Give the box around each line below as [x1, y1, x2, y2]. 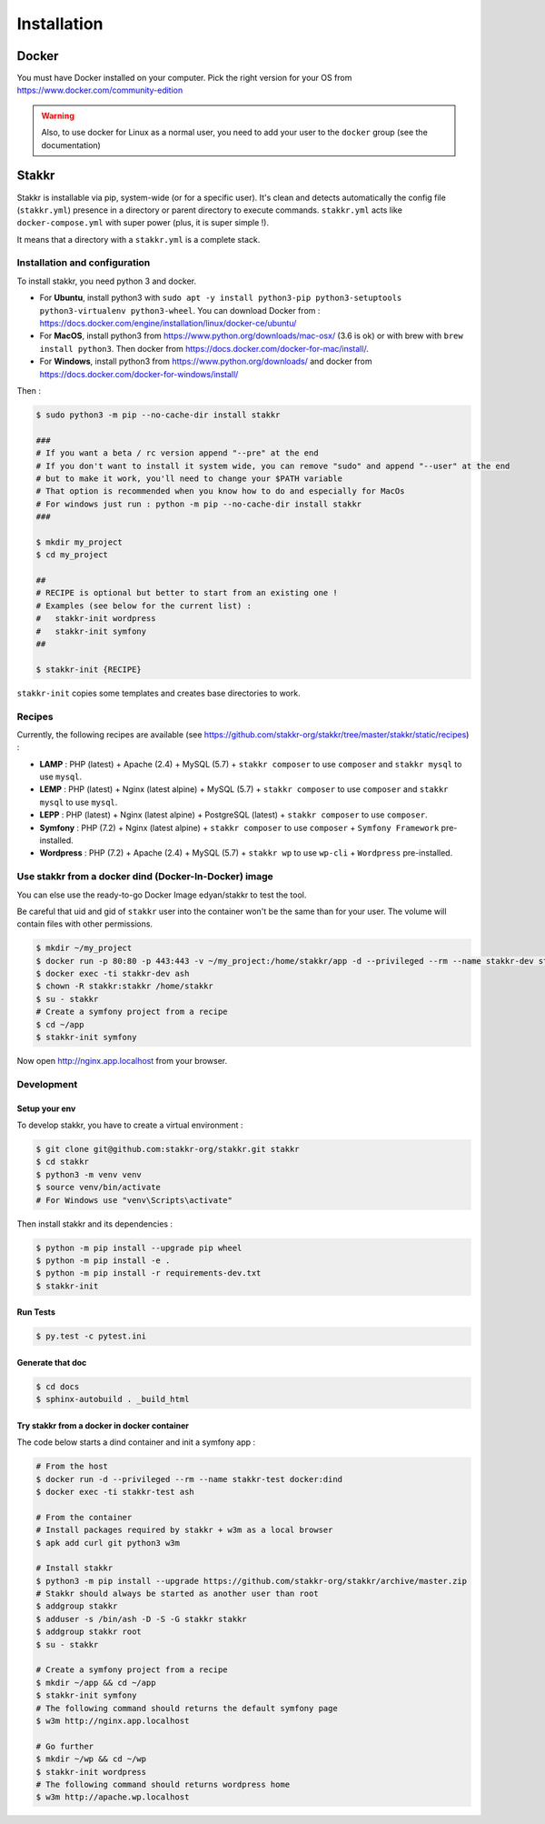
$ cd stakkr [35, 1157, 90, 1168]
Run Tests [16, 1307, 56, 1318]
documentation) [41, 139, 102, 150]
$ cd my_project [35, 550, 109, 560]
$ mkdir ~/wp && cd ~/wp [35, 1754, 147, 1764]
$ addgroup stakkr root [35, 1627, 143, 1637]
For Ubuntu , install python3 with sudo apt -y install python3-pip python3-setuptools [39, 292, 402, 304]
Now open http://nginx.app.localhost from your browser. [16, 1056, 228, 1067]
